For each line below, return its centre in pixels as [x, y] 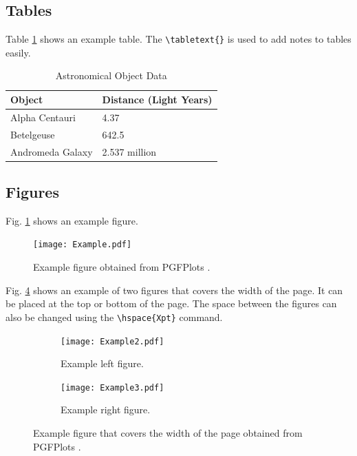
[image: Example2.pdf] [112, 341]
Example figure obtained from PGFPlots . [122, 267]
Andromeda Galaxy [52, 151]
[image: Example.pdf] [83, 245]
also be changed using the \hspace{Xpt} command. [114, 317]
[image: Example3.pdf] [112, 387]
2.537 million [129, 151]
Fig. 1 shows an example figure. [72, 220]
